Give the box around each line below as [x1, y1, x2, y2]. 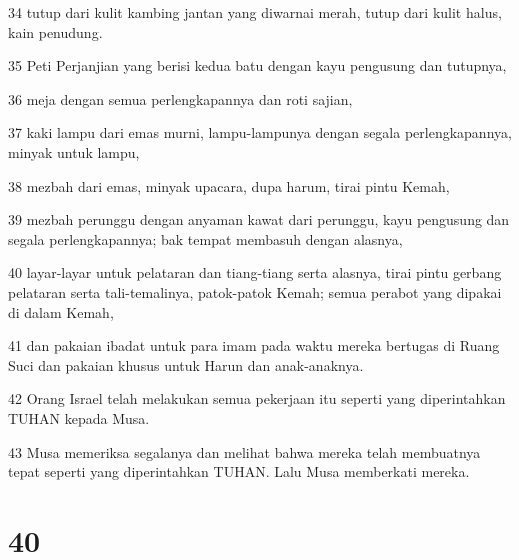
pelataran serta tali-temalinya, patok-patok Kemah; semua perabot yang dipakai [8, 281, 502, 302]
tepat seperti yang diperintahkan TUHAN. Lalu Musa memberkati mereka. [8, 461, 470, 482]
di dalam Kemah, [8, 301, 114, 322]
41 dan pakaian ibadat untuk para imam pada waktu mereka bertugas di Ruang [8, 335, 500, 356]
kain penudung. [8, 21, 103, 42]
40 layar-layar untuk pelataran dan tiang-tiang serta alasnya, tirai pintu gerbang [8, 262, 502, 283]
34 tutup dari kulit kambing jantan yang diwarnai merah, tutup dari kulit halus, [8, 2, 502, 22]
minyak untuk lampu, [8, 141, 140, 162]
